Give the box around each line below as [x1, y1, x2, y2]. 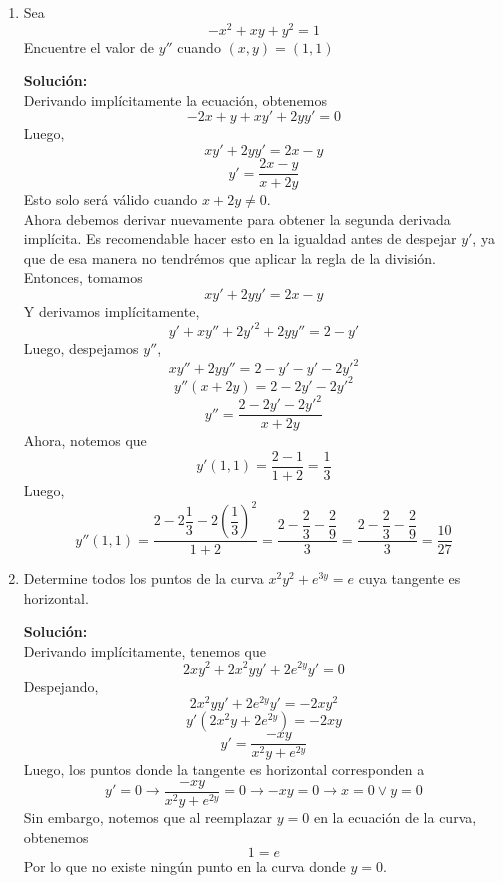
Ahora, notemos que [23, 430, 147, 451]
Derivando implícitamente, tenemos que [23, 640, 266, 661]
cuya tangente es [358, 568, 461, 589]
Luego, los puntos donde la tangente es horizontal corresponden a [23, 759, 425, 780]
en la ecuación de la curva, [313, 806, 477, 827]
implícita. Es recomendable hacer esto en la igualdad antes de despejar [23, 228, 457, 249]
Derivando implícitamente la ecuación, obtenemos [23, 89, 328, 110]
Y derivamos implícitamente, [23, 301, 200, 322]
